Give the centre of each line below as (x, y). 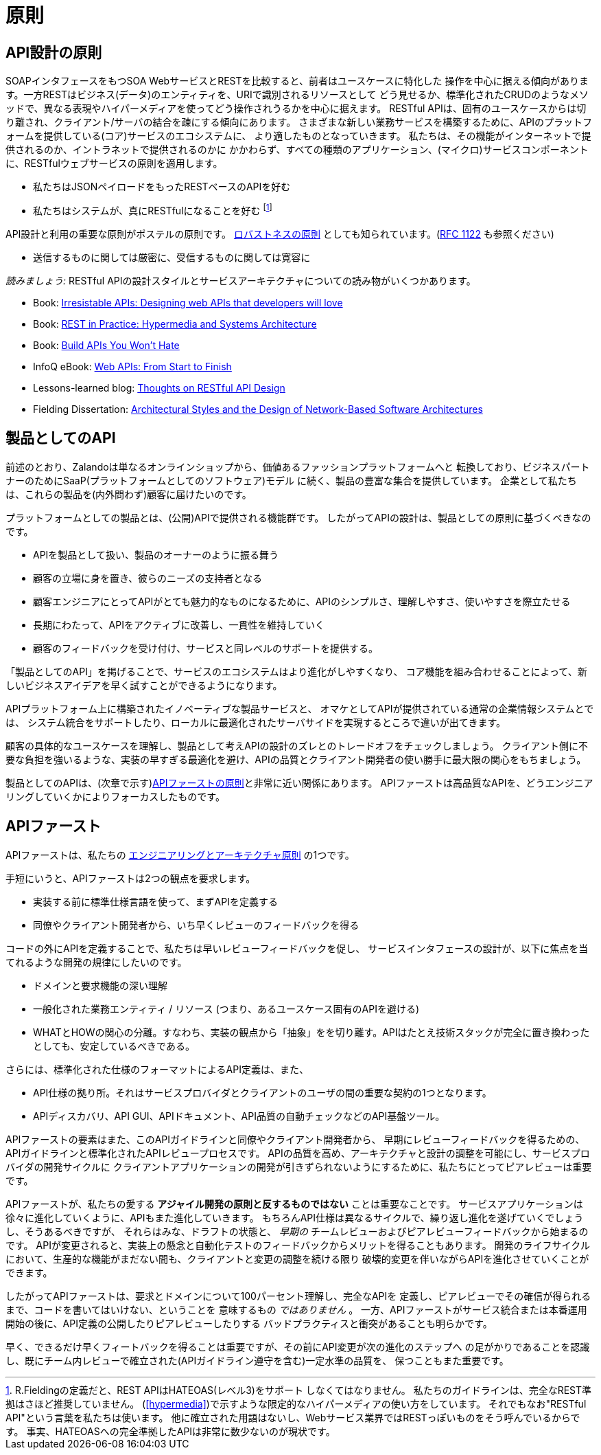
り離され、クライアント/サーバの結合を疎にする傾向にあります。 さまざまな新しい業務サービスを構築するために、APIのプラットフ (299, 122)
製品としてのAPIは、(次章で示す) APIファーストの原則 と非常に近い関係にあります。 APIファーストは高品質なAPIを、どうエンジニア (299, 782)
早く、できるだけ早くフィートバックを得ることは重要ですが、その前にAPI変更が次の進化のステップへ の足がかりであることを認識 (298, 1346)
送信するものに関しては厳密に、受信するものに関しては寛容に (172, 257)
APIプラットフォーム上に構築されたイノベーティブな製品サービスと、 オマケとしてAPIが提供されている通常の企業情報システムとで (300, 708)
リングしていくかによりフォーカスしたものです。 (115, 796)
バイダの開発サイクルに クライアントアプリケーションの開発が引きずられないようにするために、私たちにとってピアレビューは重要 (299, 1166)
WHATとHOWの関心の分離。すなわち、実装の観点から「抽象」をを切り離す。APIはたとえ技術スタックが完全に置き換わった (311, 1032)
